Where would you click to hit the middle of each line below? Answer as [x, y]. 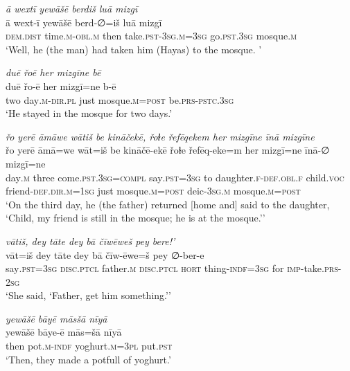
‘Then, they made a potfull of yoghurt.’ [88, 359]
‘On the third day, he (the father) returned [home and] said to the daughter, [168, 204]
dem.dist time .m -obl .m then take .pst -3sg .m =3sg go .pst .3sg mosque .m [151, 36]
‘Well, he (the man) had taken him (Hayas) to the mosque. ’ [134, 49]
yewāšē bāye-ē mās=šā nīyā [64, 332]
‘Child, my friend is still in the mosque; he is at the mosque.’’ [135, 218]
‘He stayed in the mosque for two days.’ [89, 113]
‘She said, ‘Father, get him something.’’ [88, 295]
